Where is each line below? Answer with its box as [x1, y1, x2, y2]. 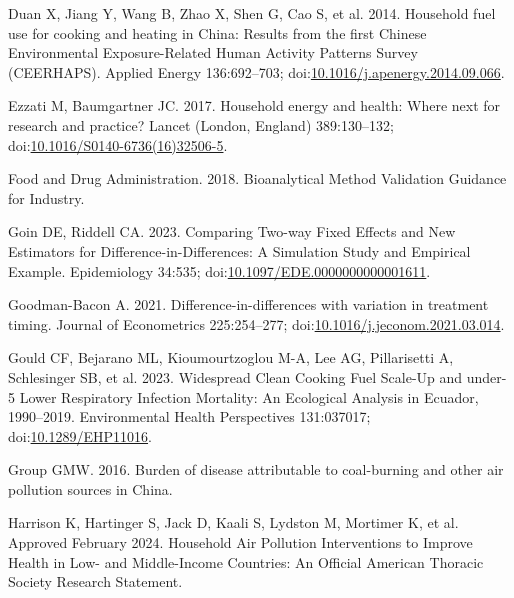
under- [466, 366, 507, 387]
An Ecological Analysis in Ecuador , [262, 386, 479, 407]
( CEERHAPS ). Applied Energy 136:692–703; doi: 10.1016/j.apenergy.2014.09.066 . [8, 61, 505, 82]
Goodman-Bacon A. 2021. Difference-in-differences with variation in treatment [8, 294, 489, 315]
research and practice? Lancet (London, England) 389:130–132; [8, 114, 394, 135]
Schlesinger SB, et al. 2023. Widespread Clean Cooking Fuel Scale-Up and [8, 366, 463, 387]
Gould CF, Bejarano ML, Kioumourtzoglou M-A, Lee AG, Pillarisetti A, [8, 347, 454, 368]
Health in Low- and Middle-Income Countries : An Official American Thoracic [8, 551, 484, 572]
